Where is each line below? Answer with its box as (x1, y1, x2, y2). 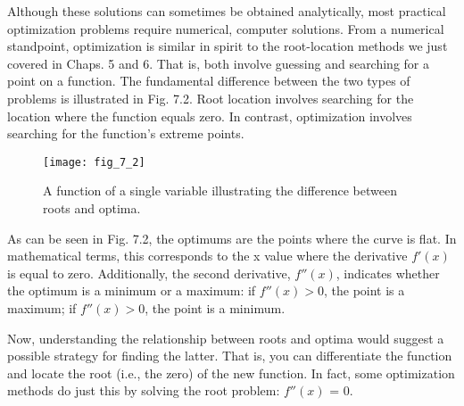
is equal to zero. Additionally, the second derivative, (7, 263, 291, 282)
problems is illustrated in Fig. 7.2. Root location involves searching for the (7, 88, 414, 107)
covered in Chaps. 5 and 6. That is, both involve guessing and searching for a (7, 54, 430, 72)
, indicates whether (336, 263, 440, 282)
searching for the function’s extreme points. (7, 124, 244, 143)
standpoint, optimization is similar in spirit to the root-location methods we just (7, 37, 448, 55)
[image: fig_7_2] (43, 155, 145, 169)
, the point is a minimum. (145, 298, 286, 317)
